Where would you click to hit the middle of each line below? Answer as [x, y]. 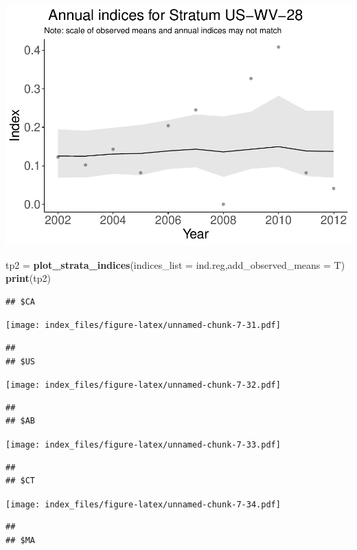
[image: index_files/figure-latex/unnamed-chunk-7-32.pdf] [143, 385]
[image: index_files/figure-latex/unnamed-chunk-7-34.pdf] [143, 504]
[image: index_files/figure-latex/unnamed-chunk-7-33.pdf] [143, 444]
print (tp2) [28, 278]
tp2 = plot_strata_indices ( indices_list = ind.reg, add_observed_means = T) [175, 264]
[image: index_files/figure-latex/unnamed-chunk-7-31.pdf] [143, 326]
